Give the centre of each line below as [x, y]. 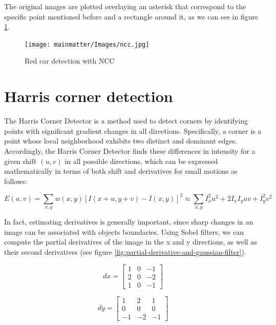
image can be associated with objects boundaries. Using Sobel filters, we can [124, 231]
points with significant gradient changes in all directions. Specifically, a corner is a [133, 130]
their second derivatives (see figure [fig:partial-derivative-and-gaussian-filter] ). [125, 251]
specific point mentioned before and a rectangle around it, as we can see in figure [131, 16]
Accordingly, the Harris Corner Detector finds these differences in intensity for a [130, 150]
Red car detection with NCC [70, 61]
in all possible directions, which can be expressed [141, 161]
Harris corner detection [89, 96]
